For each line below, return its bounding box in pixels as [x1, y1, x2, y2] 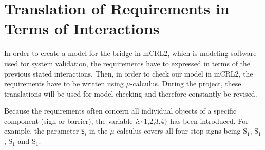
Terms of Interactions [4, 18, 160, 39]
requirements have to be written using [4, 78, 124, 89]
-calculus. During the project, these [130, 78, 241, 89]
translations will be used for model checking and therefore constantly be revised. [4, 88, 257, 99]
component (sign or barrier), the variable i [4, 115, 138, 126]
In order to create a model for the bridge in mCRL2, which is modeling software [4, 48, 257, 59]
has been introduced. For [170, 115, 249, 126]
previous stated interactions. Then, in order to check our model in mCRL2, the [4, 68, 253, 79]
